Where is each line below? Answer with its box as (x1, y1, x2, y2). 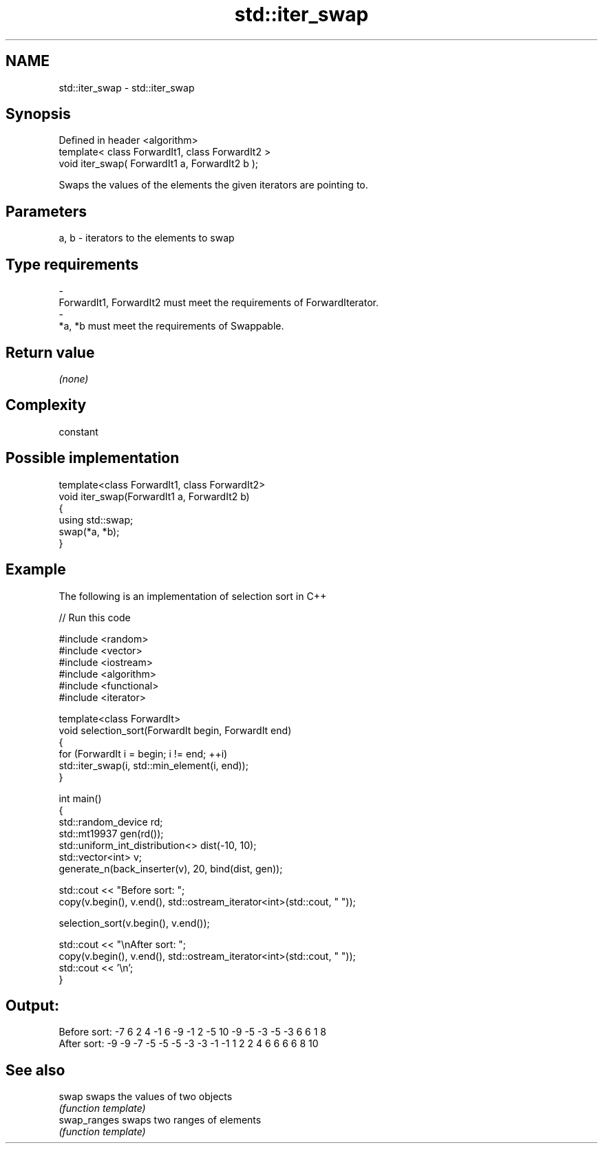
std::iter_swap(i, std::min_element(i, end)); (59, 759, 248, 771)
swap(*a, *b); (59, 525, 120, 537)
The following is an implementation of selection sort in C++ (59, 590, 327, 602)
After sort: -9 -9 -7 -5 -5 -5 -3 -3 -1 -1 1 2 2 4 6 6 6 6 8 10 (59, 1038, 319, 1050)
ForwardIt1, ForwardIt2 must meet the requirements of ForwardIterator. (59, 297, 379, 309)
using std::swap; (59, 513, 134, 526)
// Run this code (59, 611, 131, 623)
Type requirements (6, 255, 139, 273)
